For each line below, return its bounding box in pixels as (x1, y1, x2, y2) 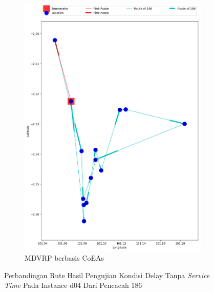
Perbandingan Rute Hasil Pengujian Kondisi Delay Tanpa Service (4, 269, 210, 280)
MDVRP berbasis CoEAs (25, 252, 104, 263)
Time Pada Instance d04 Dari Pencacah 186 (4, 280, 142, 290)
